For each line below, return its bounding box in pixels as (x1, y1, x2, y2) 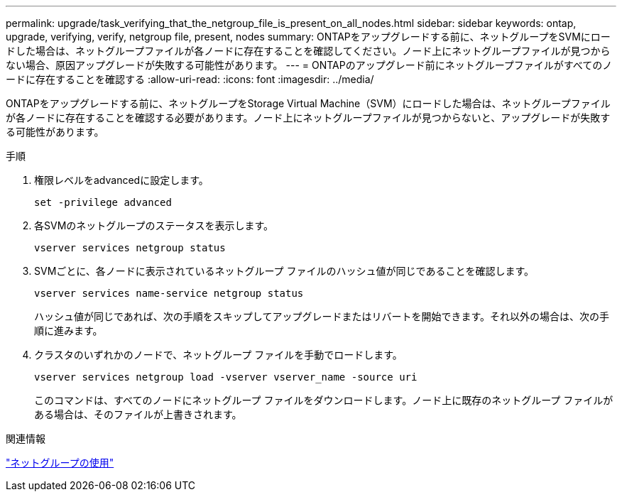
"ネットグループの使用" (6, 457, 114, 469)
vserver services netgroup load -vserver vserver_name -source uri (34, 371, 418, 383)
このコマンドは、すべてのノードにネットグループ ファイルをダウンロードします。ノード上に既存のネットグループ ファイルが (34, 394, 613, 406)
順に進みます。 (34, 324, 103, 337)
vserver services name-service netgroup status (34, 288, 304, 299)
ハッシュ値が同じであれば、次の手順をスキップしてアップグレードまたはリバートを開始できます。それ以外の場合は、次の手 (34, 310, 610, 322)
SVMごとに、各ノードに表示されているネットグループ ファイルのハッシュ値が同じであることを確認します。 (34, 265, 535, 277)
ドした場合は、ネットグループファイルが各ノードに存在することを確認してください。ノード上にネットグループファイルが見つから (6, 45, 611, 57)
